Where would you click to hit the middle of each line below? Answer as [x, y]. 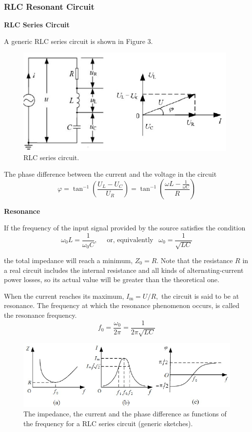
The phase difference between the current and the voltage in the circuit [110, 174]
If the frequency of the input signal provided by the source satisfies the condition [125, 227]
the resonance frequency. [40, 315]
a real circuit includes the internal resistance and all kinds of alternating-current [124, 270]
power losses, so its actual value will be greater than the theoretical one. [112, 279]
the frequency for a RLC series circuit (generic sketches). [108, 423]
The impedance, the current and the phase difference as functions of [125, 414]
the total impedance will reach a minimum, [68, 260]
